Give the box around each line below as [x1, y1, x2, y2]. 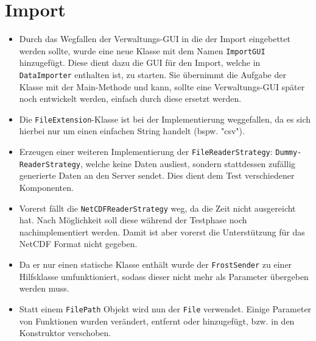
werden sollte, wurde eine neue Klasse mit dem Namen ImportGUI [19, 44, 265, 57]
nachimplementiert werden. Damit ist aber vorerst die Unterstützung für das [19, 225, 305, 238]
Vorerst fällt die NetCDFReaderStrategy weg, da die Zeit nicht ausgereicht [19, 201, 296, 214]
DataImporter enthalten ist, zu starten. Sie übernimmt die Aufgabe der [19, 68, 286, 81]
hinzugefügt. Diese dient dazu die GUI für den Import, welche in [19, 56, 261, 69]
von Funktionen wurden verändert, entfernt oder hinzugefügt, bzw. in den [19, 314, 295, 327]
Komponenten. [19, 181, 74, 193]
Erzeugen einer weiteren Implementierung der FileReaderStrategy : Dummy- [19, 145, 302, 158]
